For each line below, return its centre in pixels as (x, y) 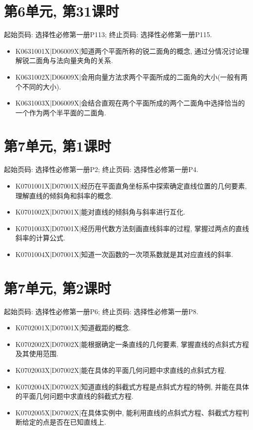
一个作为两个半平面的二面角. (61, 112)
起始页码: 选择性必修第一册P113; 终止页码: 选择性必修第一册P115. (108, 34)
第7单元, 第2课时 (58, 288)
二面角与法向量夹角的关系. (71, 60)
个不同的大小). (38, 86)
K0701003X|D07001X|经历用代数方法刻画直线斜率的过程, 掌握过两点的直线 (132, 228)
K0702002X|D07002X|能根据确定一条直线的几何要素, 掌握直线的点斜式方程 (132, 344)
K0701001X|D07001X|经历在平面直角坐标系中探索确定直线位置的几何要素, (131, 186)
